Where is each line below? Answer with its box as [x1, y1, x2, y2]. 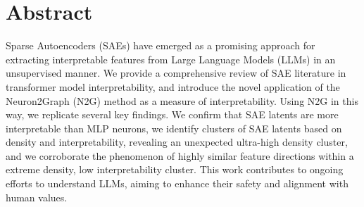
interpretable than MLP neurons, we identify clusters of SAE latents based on [6, 120, 342, 135]
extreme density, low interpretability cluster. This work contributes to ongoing [6, 162, 344, 177]
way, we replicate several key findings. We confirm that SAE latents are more [6, 107, 339, 122]
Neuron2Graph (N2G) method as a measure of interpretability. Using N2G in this [6, 93, 358, 108]
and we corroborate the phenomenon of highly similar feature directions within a [6, 148, 354, 163]
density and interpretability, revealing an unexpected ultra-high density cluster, [6, 134, 348, 149]
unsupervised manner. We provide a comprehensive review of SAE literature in [6, 65, 346, 80]
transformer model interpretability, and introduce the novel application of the [6, 79, 340, 94]
